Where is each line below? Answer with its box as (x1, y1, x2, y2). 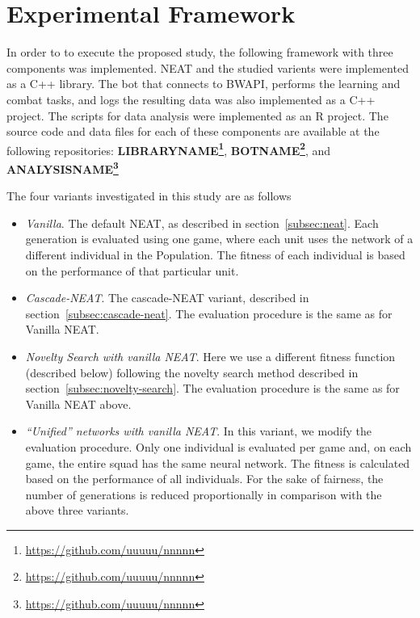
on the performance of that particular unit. (25, 262, 239, 279)
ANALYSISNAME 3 (6, 158, 119, 177)
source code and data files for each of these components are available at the (6, 123, 380, 140)
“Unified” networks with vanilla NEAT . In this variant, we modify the (25, 423, 372, 439)
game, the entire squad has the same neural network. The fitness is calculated (25, 454, 410, 471)
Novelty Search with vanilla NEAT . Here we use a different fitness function (25, 347, 396, 364)
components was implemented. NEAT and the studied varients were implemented (6, 59, 409, 76)
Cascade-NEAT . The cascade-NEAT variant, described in (25, 289, 309, 306)
